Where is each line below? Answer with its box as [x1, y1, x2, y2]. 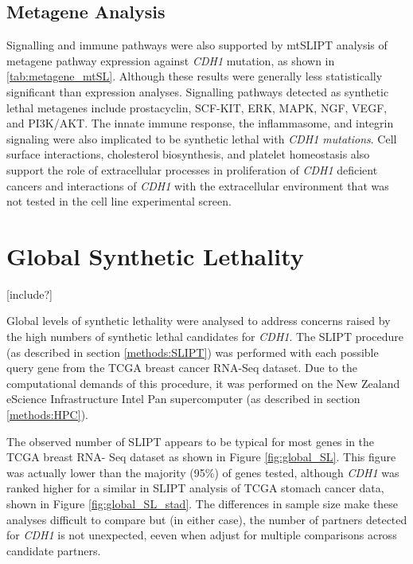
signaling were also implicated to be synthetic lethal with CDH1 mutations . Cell [6, 130, 397, 147]
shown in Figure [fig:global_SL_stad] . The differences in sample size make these [6, 495, 399, 511]
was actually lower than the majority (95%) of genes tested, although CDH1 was [6, 464, 399, 480]
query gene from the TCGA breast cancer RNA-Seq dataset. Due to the [6, 359, 357, 376]
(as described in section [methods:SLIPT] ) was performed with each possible [6, 343, 379, 360]
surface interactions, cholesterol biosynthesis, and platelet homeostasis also [6, 146, 370, 163]
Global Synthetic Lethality [6, 239, 304, 272]
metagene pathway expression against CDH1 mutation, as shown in [6, 52, 335, 69]
